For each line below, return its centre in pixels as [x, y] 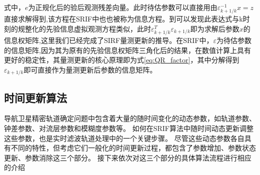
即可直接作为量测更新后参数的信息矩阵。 [90, 69]
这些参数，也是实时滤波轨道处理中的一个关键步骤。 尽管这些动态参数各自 [124, 138]
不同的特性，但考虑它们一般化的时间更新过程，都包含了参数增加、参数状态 [133, 148]
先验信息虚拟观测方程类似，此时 [98, 28]
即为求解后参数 [215, 28]
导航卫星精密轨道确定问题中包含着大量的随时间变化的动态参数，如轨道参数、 [130, 118]
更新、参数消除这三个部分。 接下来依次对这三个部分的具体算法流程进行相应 [128, 157]
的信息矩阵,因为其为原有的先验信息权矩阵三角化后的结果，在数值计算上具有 [127, 50]
